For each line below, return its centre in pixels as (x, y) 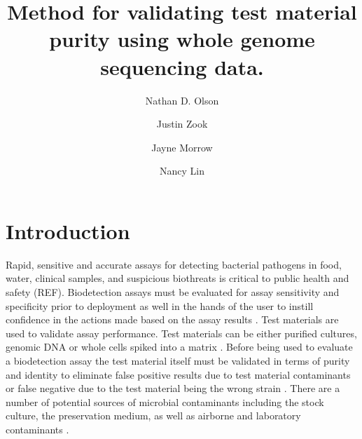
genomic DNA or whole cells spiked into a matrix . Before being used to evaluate (179, 347)
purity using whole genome (182, 39)
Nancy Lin (182, 171)
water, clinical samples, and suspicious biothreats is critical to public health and (177, 278)
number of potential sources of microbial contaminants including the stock (165, 401)
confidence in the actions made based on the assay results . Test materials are (172, 319)
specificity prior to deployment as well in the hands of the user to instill (160, 305)
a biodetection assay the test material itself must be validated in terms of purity (178, 360)
